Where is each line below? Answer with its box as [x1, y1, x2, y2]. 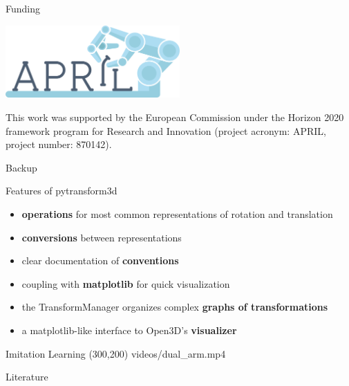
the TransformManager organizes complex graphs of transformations [21, 300, 328, 314]
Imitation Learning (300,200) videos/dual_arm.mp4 [6, 346, 226, 360]
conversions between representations [21, 230, 182, 244]
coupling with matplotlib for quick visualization [21, 276, 230, 291]
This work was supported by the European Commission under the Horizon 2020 [6, 110, 344, 125]
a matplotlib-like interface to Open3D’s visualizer [21, 322, 237, 337]
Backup [6, 160, 37, 174]
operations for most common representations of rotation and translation [21, 206, 333, 221]
